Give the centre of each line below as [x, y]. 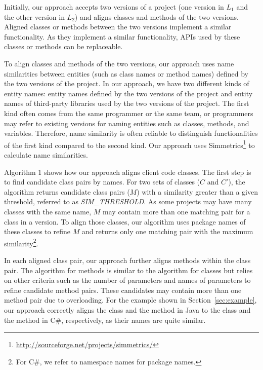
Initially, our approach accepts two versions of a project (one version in [114, 7]
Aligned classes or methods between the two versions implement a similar [118, 27]
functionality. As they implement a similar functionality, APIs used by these [122, 36]
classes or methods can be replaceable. [63, 46]
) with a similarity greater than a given [197, 191]
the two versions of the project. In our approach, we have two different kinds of [127, 83]
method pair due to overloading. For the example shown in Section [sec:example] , [130, 300]
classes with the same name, [48, 211]
